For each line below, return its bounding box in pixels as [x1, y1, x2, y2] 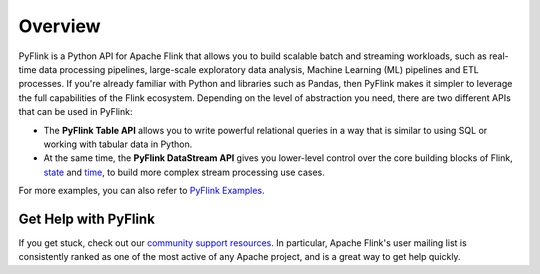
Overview [18, 15, 101, 37]
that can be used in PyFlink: [18, 106, 133, 118]
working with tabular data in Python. [43, 138, 193, 150]
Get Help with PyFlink [18, 210, 155, 227]
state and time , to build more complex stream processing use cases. [43, 166, 325, 178]
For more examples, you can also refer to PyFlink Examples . [18, 185, 265, 197]
